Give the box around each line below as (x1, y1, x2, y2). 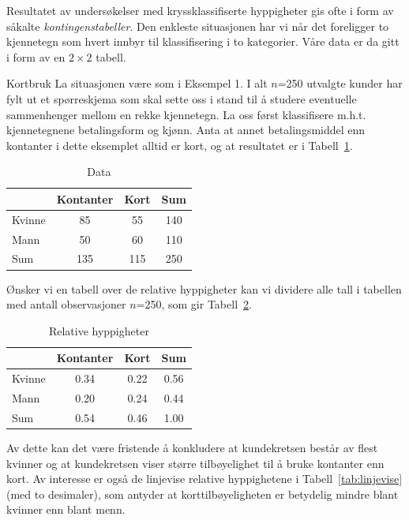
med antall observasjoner (6, 296, 126, 312)
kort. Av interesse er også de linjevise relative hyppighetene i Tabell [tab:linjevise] (6, 470, 403, 487)
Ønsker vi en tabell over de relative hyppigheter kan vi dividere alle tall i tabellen (6, 280, 402, 297)
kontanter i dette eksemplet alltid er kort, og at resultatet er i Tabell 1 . (6, 137, 353, 153)
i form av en (6, 48, 66, 65)
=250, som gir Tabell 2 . (136, 296, 252, 312)
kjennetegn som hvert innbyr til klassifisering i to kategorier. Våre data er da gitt (6, 33, 400, 50)
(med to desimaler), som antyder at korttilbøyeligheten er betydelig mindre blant (6, 485, 399, 502)
